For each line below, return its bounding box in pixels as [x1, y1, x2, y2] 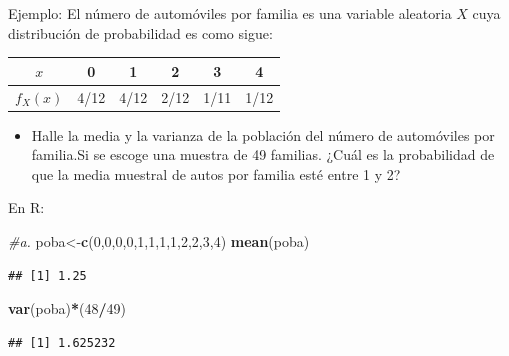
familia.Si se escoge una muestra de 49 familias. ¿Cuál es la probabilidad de [31, 144, 495, 165]
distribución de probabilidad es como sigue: [8, 22, 273, 43]
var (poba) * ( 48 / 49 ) [8, 298, 126, 319]
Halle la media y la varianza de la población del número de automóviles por [31, 124, 495, 145]
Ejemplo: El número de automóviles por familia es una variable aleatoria [8, 3, 452, 23]
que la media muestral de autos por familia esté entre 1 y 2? [31, 163, 401, 184]
